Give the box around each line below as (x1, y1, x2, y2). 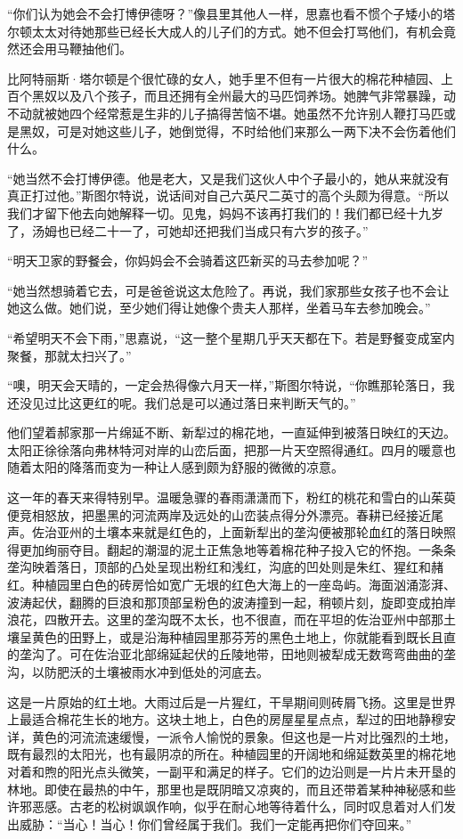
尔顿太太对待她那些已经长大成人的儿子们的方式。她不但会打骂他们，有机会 (7, 21, 443, 40)
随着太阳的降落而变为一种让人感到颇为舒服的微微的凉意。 (7, 458, 344, 477)
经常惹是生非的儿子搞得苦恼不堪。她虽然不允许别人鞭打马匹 (93, 103, 443, 122)
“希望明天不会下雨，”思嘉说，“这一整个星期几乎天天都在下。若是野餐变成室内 (7, 328, 455, 346)
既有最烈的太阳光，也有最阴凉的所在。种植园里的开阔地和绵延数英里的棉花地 (7, 745, 456, 763)
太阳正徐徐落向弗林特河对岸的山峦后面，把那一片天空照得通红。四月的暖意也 (7, 440, 456, 459)
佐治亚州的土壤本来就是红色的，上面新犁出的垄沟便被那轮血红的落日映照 (31, 523, 456, 542)
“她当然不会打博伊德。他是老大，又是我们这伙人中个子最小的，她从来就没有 (7, 168, 450, 187)
